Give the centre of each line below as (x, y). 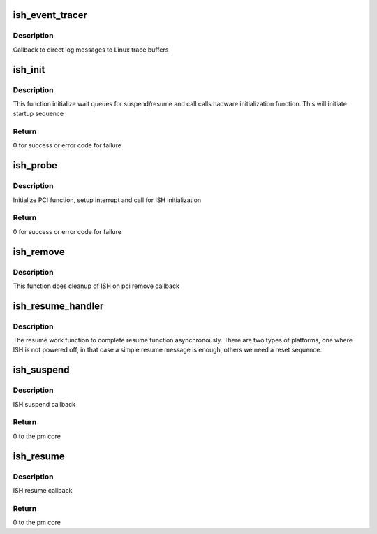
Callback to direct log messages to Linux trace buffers (91, 50)
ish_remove (39, 252)
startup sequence (38, 114)
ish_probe (35, 165)
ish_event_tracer (50, 15)
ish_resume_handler (58, 306)
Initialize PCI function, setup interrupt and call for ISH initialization (107, 200)
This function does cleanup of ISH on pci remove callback (96, 286)
